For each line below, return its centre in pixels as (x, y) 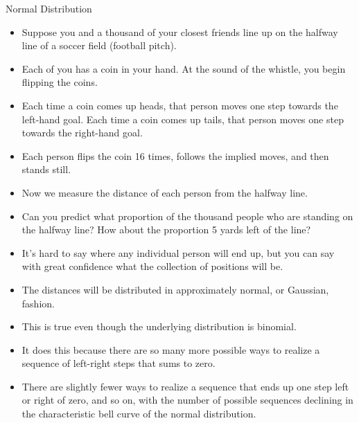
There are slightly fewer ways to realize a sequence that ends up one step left (185, 386)
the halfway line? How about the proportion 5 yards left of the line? (166, 229)
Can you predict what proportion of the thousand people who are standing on (187, 216)
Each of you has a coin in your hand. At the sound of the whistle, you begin (184, 68)
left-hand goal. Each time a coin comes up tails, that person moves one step (183, 119)
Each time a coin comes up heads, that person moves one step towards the (180, 105)
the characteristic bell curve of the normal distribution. (139, 414)
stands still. (46, 169)
